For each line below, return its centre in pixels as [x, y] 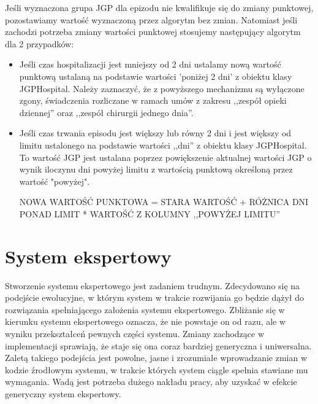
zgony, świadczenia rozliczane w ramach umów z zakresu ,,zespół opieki [153, 100]
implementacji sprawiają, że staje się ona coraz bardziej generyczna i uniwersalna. [158, 345]
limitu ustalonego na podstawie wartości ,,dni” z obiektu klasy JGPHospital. [163, 145]
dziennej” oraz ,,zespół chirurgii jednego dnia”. [106, 112]
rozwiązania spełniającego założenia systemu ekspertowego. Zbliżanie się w [145, 309]
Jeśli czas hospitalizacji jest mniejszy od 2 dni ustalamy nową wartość [150, 64]
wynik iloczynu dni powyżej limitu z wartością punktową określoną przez [156, 169]
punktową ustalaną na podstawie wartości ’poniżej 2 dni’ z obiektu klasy [156, 76]
